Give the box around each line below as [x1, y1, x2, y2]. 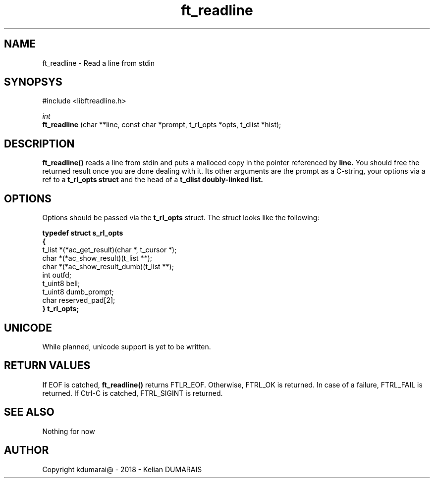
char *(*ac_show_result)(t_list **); [42, 254, 152, 263]
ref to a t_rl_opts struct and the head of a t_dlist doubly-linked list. [42, 175, 263, 184]
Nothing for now [42, 427, 95, 435]
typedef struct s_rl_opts [42, 229, 123, 238]
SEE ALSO [4, 406, 54, 419]
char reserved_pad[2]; [42, 296, 115, 305]
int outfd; [42, 271, 72, 280]
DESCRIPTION [4, 137, 75, 150]
